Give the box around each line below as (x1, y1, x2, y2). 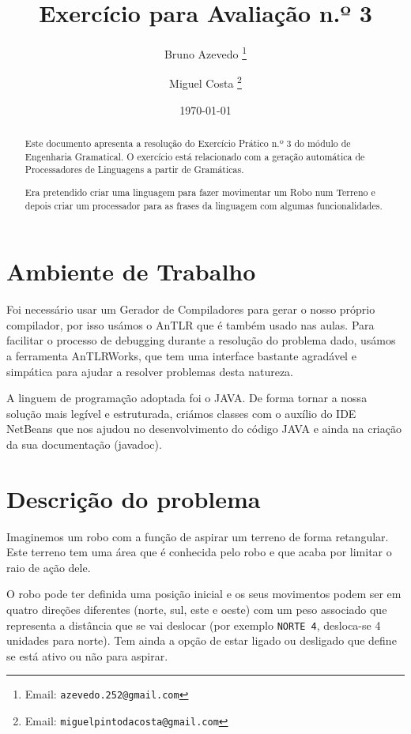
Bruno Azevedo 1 (164, 43, 247, 62)
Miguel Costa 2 (169, 73, 242, 92)
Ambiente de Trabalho (6, 255, 256, 288)
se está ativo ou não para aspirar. (6, 647, 168, 664)
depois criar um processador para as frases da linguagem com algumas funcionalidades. (25, 198, 383, 212)
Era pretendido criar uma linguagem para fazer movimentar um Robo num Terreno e (25, 185, 375, 198)
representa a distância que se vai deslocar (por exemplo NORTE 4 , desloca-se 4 (6, 616, 381, 633)
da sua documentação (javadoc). (6, 435, 162, 452)
